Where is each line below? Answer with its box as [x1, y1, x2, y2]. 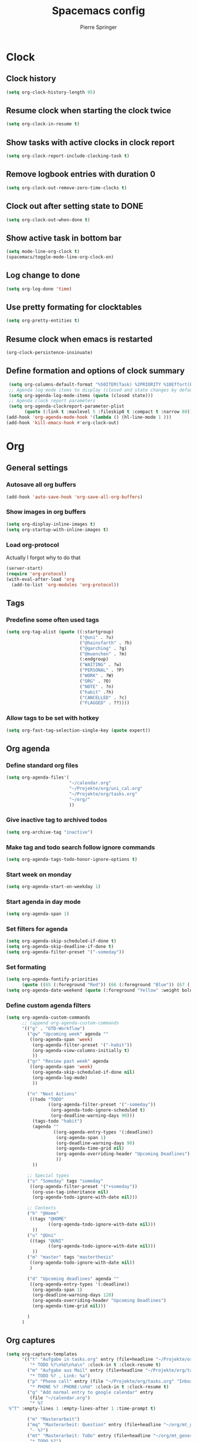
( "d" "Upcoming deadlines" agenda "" [27, 1276, 119, 1281]
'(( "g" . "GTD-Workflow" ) [21, 1026, 85, 1032]
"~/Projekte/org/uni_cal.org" [69, 785, 143, 792]
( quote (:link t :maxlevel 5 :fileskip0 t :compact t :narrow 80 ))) [24, 409, 195, 415]
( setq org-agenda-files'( [6, 775, 69, 780]
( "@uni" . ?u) [79, 634, 114, 640]
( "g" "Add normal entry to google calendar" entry [27, 1389, 154, 1395]
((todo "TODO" [29, 1096, 64, 1102]
